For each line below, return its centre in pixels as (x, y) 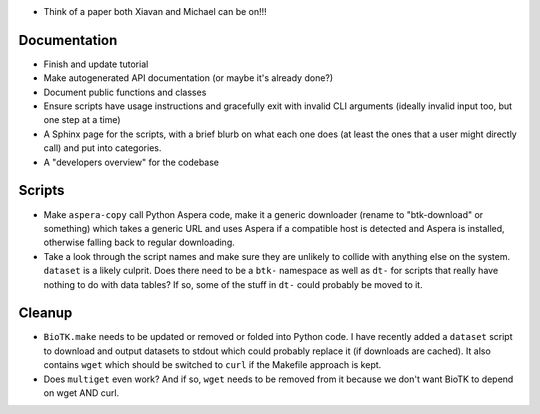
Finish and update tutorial (96, 64)
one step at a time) (82, 120)
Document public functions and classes (125, 92)
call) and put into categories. (102, 148)
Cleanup (45, 313)
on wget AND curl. (81, 392)
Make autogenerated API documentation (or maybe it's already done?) (188, 78)
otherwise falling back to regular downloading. (139, 242)
